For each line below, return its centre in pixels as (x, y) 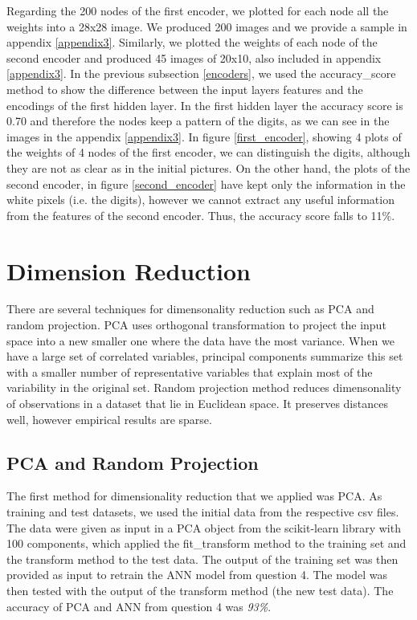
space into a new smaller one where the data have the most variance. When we (200, 340)
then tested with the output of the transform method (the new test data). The (200, 590)
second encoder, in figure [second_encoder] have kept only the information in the (206, 184)
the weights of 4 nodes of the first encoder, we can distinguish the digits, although (208, 152)
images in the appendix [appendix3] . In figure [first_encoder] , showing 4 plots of (204, 136)
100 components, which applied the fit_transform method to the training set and (206, 543)
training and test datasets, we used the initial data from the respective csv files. (203, 511)
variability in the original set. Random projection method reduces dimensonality (204, 387)
